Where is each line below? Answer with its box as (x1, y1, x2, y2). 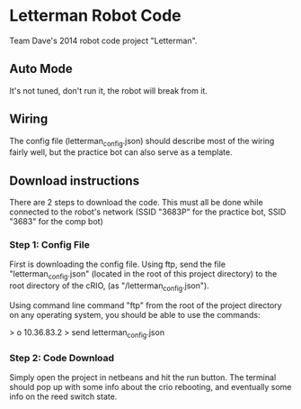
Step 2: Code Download (9, 351, 115, 364)
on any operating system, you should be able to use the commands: (9, 310, 261, 321)
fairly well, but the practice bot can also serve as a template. (9, 147, 233, 158)
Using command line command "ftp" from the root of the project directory (9, 300, 282, 311)
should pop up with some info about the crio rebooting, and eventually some (9, 382, 292, 393)
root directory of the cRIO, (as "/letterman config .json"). (9, 280, 209, 294)
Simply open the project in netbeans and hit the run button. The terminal (9, 372, 277, 383)
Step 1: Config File (9, 239, 90, 251)
